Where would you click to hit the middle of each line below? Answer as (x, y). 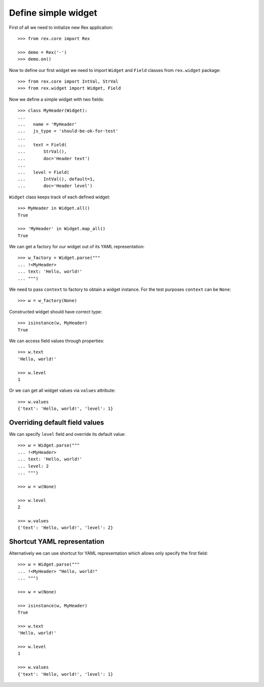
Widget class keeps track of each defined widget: (60, 197)
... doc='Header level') (55, 186)
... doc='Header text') (54, 158)
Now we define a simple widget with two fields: (57, 99)
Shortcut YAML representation (57, 541)
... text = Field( (42, 145)
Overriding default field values (57, 422)
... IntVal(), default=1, (56, 179)
